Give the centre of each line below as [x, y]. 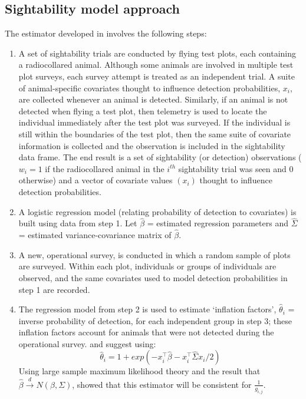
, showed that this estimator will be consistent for [162, 384]
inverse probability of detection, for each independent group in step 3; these [155, 320]
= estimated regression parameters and [218, 223]
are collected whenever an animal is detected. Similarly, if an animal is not [153, 99]
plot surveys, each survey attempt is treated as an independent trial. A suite [157, 76]
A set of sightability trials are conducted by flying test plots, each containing [157, 53]
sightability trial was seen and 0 [236, 168]
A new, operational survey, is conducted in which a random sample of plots [154, 254]
